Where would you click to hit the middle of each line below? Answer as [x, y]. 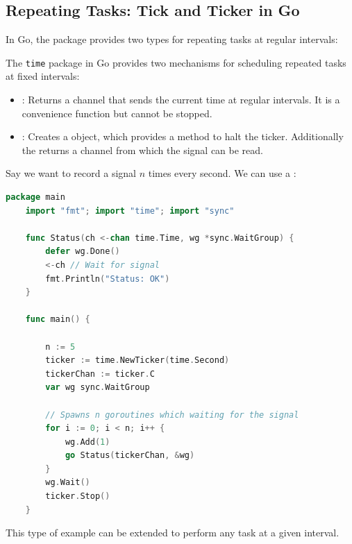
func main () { [58, 320]
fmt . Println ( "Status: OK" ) [108, 279]
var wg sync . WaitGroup [98, 388]
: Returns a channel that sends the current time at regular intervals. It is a [181, 100]
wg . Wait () [68, 483]
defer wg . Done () [83, 252]
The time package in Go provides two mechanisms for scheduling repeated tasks [176, 62]
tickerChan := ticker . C [100, 374]
